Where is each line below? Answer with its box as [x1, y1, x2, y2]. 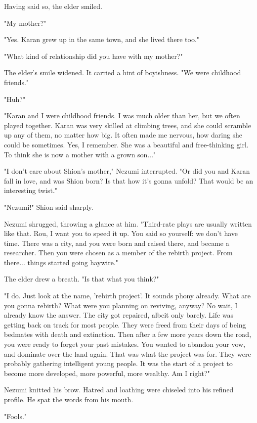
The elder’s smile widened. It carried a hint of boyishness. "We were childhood [4, 67, 241, 78]
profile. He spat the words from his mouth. [4, 394, 133, 404]
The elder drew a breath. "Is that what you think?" [4, 274, 159, 284]
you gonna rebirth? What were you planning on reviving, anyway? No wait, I [4, 300, 238, 310]
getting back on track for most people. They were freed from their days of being [4, 319, 246, 329]
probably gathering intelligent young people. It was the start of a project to [4, 358, 233, 369]
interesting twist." [4, 185, 58, 195]
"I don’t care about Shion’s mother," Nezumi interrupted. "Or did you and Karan [4, 166, 250, 176]
